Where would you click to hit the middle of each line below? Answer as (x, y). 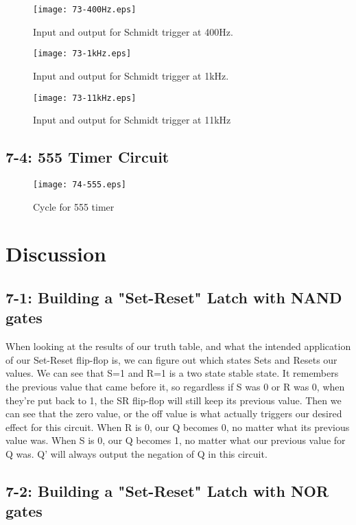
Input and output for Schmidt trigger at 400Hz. (133, 31)
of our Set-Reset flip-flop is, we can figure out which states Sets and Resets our (171, 359)
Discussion (56, 254)
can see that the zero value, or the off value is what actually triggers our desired (174, 413)
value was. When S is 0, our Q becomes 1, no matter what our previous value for (176, 440)
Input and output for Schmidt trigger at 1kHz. (131, 75)
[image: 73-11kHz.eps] (85, 98)
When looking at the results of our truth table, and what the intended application (178, 346)
